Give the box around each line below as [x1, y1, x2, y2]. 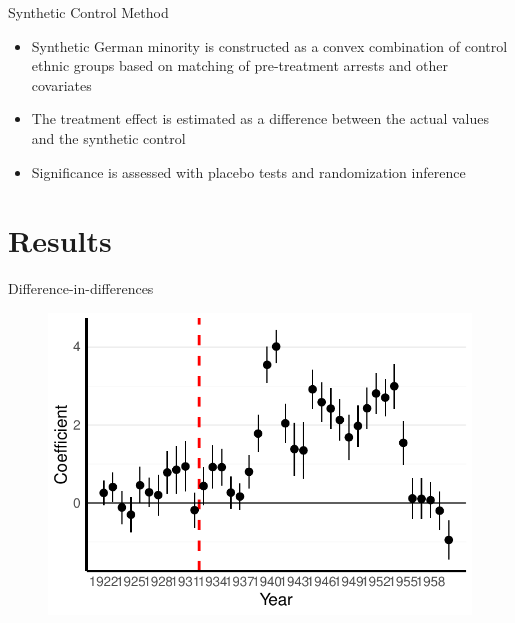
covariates [31, 74, 92, 95]
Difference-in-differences [8, 278, 154, 299]
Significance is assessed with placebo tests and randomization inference [31, 161, 466, 182]
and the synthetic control [31, 127, 186, 148]
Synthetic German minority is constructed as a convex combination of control [31, 35, 508, 56]
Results [8, 220, 112, 261]
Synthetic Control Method [8, 2, 169, 22]
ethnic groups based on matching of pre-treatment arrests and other [31, 55, 449, 76]
